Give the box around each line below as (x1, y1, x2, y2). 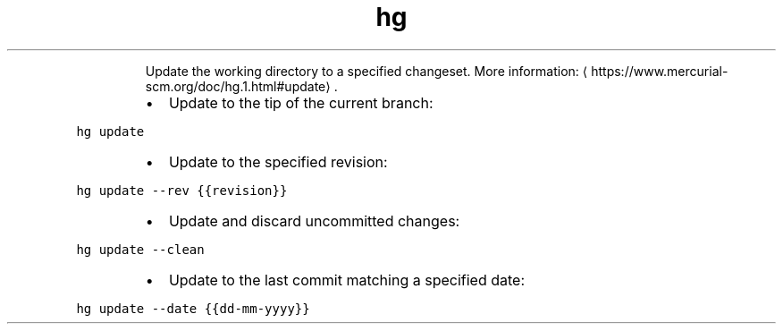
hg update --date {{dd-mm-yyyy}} (76, 301, 310, 316)
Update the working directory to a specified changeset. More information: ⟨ (145, 63, 588, 79)
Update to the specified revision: (168, 152, 388, 171)
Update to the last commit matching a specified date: (168, 270, 525, 289)
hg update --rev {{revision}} (76, 182, 288, 198)
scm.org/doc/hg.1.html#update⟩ (145, 78, 331, 94)
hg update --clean (76, 242, 205, 257)
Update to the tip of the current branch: (168, 93, 434, 112)
